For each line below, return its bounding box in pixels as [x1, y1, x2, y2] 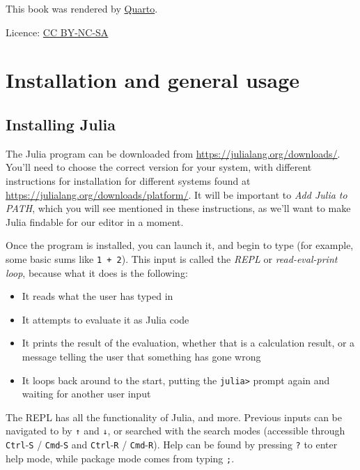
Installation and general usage [6, 66, 300, 94]
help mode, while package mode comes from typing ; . [6, 450, 235, 465]
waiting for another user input [22, 386, 151, 401]
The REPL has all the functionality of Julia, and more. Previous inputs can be [6, 409, 342, 424]
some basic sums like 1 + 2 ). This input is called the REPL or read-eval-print [6, 251, 338, 266]
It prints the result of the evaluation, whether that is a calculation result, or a [22, 335, 355, 350]
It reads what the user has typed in [22, 289, 173, 303]
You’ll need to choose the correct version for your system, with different [6, 160, 312, 174]
